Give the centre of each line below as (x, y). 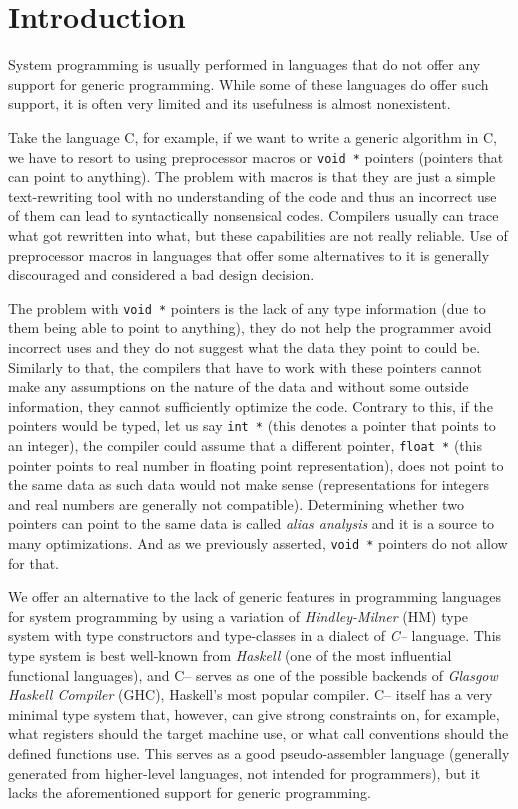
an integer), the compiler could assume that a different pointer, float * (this (245, 445)
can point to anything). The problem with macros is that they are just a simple (252, 176)
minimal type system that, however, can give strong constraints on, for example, (254, 713)
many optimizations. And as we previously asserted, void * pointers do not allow (258, 543)
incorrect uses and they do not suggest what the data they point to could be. (244, 346)
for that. (34, 562)
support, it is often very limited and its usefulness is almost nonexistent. (229, 103)
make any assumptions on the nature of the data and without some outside (238, 386)
